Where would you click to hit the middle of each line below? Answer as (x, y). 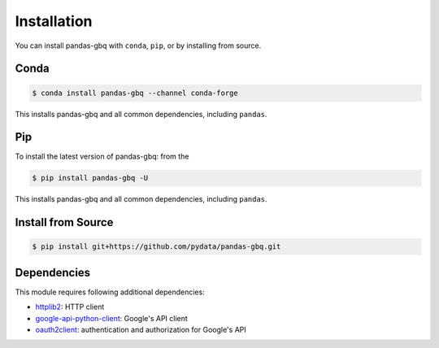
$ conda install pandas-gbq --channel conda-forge (135, 93)
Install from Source (64, 222)
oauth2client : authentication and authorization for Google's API (141, 330)
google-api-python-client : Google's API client (112, 318)
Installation (54, 21)
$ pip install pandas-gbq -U (90, 178)
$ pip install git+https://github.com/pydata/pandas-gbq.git (156, 247)
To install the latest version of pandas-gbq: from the (102, 157)
